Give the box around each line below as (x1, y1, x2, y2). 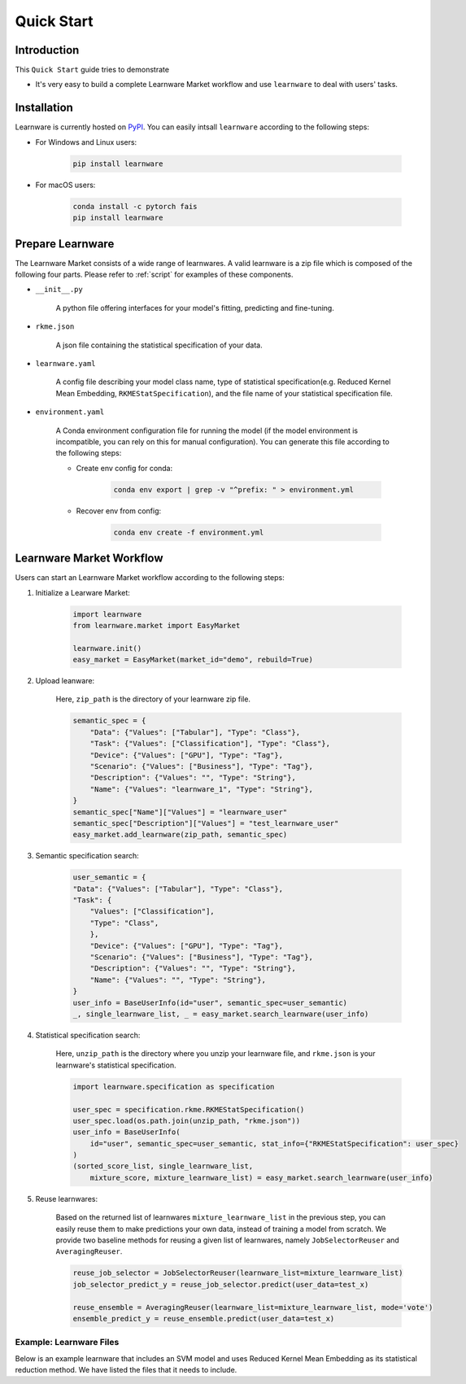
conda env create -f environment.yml (113, 527, 264, 537)
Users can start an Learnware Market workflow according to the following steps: (15, 573, 285, 583)
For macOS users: (35, 180, 96, 190)
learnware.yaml (35, 359, 97, 368)
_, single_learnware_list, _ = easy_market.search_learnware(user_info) (72, 1009, 369, 1019)
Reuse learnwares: (35, 1194, 98, 1203)
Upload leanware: (35, 676, 95, 686)
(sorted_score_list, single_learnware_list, (72, 1162, 254, 1171)
